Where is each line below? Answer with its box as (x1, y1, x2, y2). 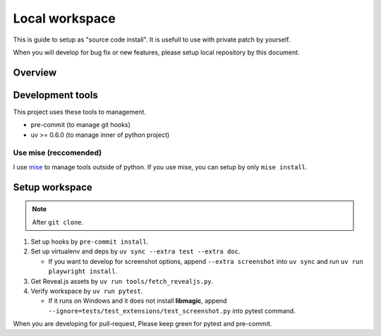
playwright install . (48, 267, 118, 275)
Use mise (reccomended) (13, 148, 102, 158)
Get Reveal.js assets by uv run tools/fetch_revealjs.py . (30, 277, 214, 285)
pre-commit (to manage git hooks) (30, 121, 131, 129)
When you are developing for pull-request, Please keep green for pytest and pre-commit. (13, 320, 272, 328)
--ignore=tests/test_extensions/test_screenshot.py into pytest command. (48, 306, 296, 315)
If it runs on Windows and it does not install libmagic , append (48, 296, 227, 305)
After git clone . (32, 217, 84, 226)
